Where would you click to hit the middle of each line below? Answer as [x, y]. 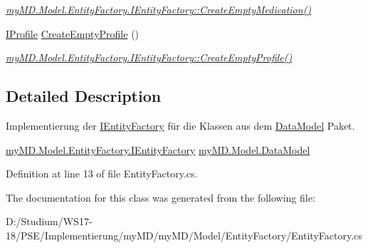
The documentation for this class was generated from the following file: [161, 197]
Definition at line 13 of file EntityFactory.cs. [102, 174]
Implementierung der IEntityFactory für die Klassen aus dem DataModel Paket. [180, 125]
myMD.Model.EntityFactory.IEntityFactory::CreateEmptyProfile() [149, 57]
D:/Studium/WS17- [49, 221]
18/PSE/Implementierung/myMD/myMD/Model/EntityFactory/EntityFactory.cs [184, 235]
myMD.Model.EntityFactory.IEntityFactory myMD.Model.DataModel [158, 149]
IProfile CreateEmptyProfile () [73, 33]
